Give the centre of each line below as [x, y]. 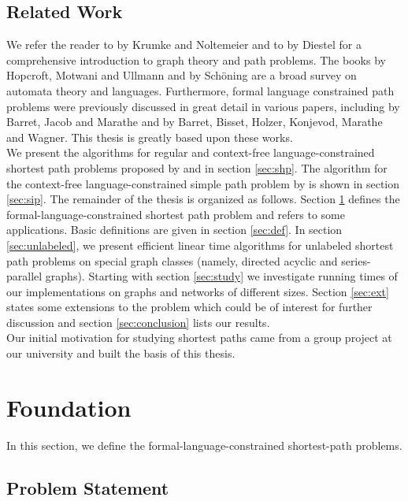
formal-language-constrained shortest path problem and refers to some [176, 214]
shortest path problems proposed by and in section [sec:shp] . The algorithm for [197, 167]
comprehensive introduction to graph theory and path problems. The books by [196, 59]
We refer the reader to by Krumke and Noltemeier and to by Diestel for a [184, 45]
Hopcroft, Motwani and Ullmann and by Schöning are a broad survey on [182, 75]
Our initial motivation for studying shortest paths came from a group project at [199, 338]
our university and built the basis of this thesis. [121, 353]
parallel [24, 276]
